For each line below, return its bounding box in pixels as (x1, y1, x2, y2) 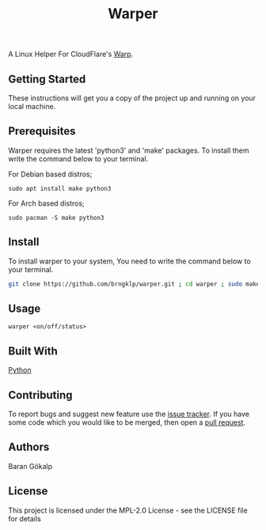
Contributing (8, 388, 73, 402)
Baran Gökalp (8, 461, 53, 471)
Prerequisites (8, 124, 76, 138)
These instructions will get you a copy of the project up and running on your (8, 93, 256, 103)
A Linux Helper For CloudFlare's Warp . (8, 49, 134, 59)
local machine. (8, 102, 56, 111)
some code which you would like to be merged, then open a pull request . (8, 417, 246, 427)
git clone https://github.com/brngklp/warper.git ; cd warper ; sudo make (8, 280, 260, 288)
